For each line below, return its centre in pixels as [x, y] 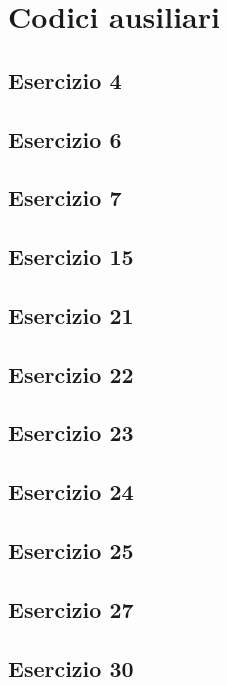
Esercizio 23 [71, 432]
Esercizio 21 [71, 314]
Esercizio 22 [71, 373]
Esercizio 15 [71, 256]
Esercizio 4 [65, 79]
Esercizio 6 [65, 138]
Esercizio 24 [71, 491]
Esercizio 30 [71, 667]
